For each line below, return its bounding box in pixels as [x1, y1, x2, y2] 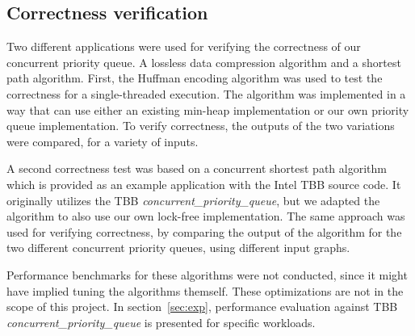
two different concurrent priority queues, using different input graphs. [6, 239, 350, 256]
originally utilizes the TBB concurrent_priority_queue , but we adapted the [6, 191, 380, 208]
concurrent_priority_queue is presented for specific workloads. [6, 313, 316, 330]
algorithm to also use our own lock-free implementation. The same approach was [6, 208, 405, 225]
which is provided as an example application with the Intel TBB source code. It [6, 175, 401, 192]
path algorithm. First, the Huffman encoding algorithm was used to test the [6, 69, 383, 86]
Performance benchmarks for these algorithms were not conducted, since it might [6, 266, 408, 283]
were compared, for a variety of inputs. [6, 132, 199, 149]
